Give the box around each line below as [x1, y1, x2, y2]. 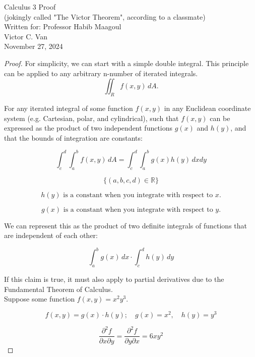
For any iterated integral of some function [4, 102, 133, 113]
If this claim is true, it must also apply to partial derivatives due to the [4, 274, 224, 284]
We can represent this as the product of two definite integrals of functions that [4, 220, 247, 230]
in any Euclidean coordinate [164, 102, 251, 113]
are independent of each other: [4, 230, 98, 241]
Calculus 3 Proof [4, 2, 56, 12]
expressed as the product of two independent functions [4, 123, 173, 133]
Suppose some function [4, 293, 75, 304]
